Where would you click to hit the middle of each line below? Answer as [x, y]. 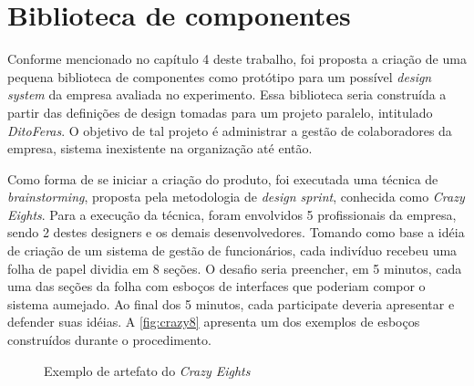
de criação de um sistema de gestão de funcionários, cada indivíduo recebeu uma [232, 250]
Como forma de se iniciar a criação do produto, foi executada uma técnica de [223, 178]
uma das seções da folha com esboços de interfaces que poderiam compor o [216, 286]
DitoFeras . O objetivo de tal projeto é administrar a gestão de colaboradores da [230, 130]
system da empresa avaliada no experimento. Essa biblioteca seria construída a [227, 94]
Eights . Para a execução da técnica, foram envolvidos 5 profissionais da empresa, [232, 214]
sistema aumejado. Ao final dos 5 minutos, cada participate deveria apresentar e [231, 303]
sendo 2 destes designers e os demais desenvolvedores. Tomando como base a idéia [236, 232]
